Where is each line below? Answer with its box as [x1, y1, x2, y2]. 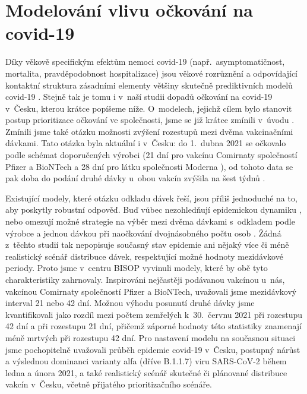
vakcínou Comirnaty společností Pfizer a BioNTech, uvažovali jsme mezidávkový [5, 285, 297, 297]
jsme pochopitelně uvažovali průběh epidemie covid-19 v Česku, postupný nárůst [5, 343, 300, 355]
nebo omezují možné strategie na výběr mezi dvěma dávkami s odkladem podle [5, 215, 295, 228]
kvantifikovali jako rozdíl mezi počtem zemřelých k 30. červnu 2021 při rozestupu [5, 308, 302, 320]
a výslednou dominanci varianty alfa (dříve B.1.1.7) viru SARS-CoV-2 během [5, 355, 287, 367]
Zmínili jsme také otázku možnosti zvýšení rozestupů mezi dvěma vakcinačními [5, 125, 293, 137]
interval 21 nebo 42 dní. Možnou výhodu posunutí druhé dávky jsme [5, 297, 255, 309]
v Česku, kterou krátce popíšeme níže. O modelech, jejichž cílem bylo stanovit [5, 102, 292, 114]
